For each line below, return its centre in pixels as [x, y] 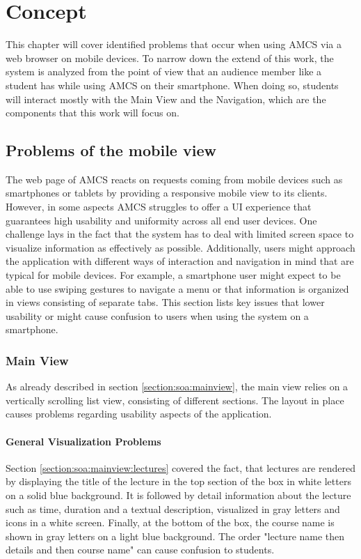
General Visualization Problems [83, 441]
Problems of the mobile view [111, 150]
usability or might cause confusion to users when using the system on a [157, 315]
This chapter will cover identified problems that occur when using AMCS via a [174, 44]
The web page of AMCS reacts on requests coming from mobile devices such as [174, 179]
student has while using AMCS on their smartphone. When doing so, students [172, 85]
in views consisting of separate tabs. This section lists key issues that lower [165, 302]
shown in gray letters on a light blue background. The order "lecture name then [175, 536]
